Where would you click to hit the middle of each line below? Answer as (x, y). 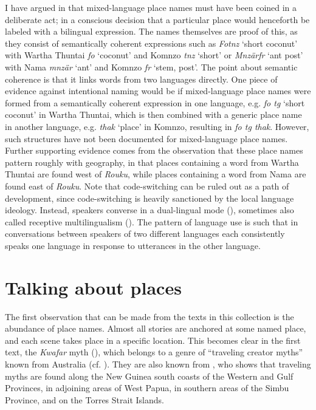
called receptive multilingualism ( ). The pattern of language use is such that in (152, 221)
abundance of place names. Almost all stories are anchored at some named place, (156, 328)
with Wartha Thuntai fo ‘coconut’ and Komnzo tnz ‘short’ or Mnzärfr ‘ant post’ (154, 55)
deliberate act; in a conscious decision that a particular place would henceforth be (157, 19)
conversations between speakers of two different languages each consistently (145, 234)
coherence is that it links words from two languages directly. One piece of (141, 79)
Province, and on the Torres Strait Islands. (84, 399)
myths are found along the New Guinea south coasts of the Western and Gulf (149, 376)
